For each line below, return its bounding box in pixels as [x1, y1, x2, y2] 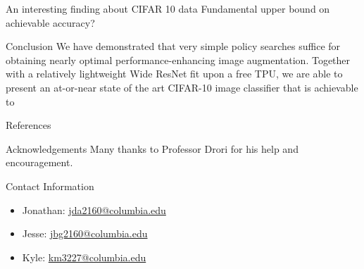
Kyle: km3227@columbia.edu [22, 249, 146, 264]
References [6, 118, 51, 132]
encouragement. [6, 155, 73, 170]
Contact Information [6, 178, 94, 193]
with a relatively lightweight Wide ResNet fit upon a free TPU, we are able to [6, 66, 343, 81]
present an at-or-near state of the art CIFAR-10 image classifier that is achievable [6, 80, 358, 94]
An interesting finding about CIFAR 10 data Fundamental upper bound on [6, 1, 330, 15]
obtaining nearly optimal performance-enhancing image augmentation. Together [6, 52, 351, 67]
